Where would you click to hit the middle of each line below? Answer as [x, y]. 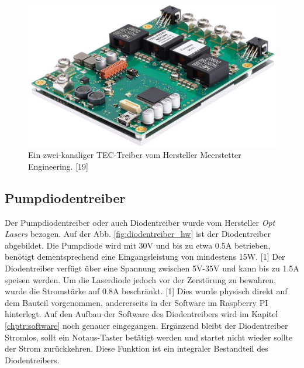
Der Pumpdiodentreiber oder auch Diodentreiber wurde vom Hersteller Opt [140, 222]
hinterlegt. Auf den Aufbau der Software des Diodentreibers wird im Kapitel [141, 314]
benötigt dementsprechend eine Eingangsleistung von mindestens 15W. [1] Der [145, 257]
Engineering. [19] [58, 166]
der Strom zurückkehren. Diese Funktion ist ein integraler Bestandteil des [137, 348]
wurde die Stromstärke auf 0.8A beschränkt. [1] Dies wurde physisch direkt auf [146, 291]
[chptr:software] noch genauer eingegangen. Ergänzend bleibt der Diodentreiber [146, 325]
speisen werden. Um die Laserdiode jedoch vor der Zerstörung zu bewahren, [140, 279]
